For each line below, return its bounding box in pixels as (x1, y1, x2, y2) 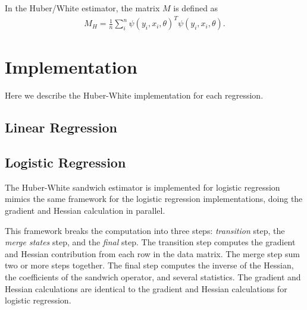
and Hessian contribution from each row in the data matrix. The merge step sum (5, 247, 300, 260)
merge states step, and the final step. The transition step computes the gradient (5, 236, 296, 248)
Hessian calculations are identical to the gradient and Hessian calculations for (5, 282, 287, 295)
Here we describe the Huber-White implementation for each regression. (5, 89, 264, 102)
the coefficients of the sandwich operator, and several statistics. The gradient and (5, 270, 301, 283)
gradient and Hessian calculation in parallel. (5, 204, 165, 217)
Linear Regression (5, 118, 117, 137)
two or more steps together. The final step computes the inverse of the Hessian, (5, 259, 294, 271)
